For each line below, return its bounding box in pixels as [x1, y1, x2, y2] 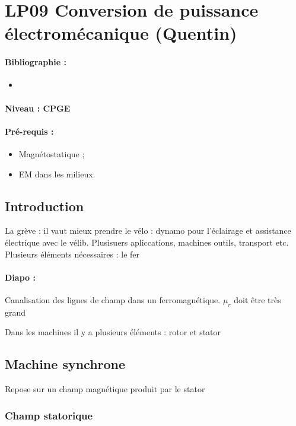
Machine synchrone [5, 355, 126, 373]
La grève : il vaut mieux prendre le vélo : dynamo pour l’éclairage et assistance [5, 224, 291, 237]
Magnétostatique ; [18, 147, 85, 160]
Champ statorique [5, 408, 93, 422]
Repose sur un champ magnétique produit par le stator [5, 383, 205, 395]
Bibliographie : [5, 56, 66, 68]
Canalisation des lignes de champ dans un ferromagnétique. [5, 293, 221, 306]
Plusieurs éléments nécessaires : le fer [5, 247, 140, 260]
